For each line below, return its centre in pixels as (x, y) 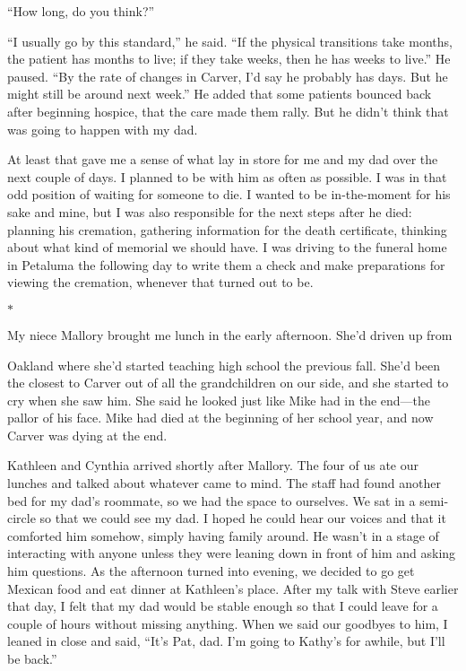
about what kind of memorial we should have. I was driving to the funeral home (227, 247)
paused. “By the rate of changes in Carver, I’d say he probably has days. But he (228, 76)
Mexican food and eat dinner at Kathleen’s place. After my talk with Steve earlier (233, 588)
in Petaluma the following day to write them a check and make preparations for (226, 264)
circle (22, 518)
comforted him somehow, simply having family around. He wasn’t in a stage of (223, 535)
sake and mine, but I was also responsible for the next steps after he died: (210, 211)
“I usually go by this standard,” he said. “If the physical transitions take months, (230, 41)
